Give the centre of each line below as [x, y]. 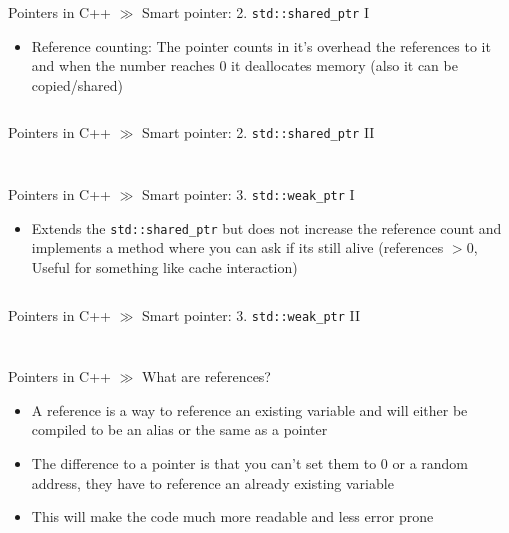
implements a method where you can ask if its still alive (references [237, 247]
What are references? [206, 376]
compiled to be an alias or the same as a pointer [179, 429]
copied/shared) [77, 84]
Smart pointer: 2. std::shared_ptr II [258, 132]
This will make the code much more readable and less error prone [232, 516]
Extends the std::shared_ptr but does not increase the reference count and [266, 227]
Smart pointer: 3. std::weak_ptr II [251, 314]
